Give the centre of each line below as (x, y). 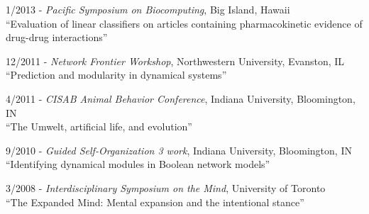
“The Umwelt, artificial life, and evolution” (99, 126)
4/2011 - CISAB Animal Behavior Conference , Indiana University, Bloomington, (181, 98)
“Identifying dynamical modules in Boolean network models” (138, 164)
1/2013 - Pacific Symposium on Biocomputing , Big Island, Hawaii (148, 9)
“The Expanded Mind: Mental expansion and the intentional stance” (155, 202)
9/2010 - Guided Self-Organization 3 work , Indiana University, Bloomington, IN (179, 150)
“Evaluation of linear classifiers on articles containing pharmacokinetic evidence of (184, 23)
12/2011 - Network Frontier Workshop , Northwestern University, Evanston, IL (175, 61)
